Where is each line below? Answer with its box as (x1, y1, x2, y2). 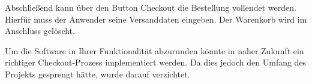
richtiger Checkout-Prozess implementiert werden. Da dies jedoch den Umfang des (5, 56, 307, 69)
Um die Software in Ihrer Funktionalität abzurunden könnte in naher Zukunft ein (5, 44, 304, 57)
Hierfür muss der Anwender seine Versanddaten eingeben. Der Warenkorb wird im (5, 13, 307, 25)
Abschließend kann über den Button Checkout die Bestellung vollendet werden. (5, 1, 296, 13)
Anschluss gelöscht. (5, 24, 75, 37)
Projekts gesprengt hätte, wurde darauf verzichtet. (5, 67, 190, 80)
